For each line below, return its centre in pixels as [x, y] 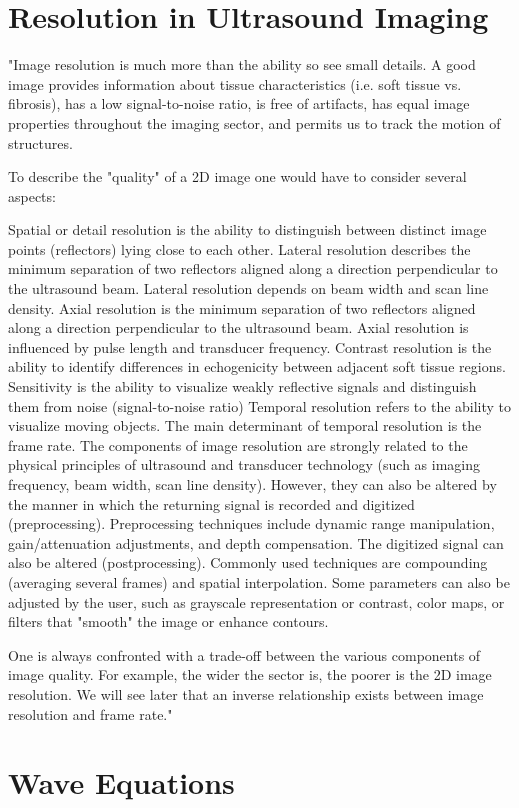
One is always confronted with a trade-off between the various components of [244, 654]
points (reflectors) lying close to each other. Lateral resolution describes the [239, 248]
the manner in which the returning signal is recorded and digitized [211, 503]
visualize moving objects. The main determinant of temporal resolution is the [245, 425]
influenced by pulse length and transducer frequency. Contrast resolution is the [250, 346]
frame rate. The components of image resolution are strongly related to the [238, 444]
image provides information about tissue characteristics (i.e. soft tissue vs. [235, 83]
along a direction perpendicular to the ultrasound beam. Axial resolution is [238, 327]
